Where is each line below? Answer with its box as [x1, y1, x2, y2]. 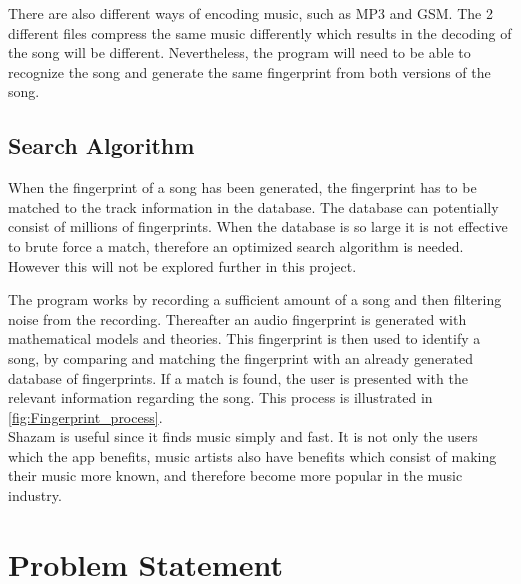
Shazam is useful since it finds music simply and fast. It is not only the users [8, 426, 478, 447]
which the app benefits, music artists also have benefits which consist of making [8, 445, 497, 466]
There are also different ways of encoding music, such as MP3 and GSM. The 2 [8, 3, 493, 23]
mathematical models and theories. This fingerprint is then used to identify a [8, 328, 481, 349]
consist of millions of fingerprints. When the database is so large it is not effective [8, 216, 508, 237]
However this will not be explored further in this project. [8, 255, 357, 276]
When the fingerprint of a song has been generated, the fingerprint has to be [8, 177, 477, 198]
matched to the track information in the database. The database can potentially [8, 196, 499, 217]
